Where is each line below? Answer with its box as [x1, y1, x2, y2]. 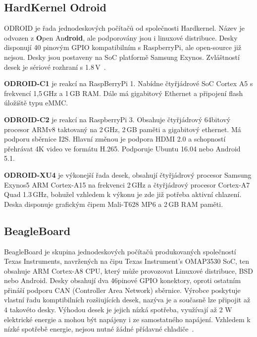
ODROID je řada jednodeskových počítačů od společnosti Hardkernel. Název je [4, 23, 245, 33]
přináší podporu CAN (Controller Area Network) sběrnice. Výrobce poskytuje [4, 285, 241, 295]
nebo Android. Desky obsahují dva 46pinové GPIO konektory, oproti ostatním [4, 275, 241, 286]
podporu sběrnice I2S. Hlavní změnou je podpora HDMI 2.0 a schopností [4, 134, 226, 144]
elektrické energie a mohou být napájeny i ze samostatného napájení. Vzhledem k [4, 314, 251, 324]
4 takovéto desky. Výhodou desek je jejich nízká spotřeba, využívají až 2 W [4, 304, 232, 315]
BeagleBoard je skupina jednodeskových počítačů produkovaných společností [4, 246, 236, 256]
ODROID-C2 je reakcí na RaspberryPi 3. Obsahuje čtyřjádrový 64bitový [4, 114, 231, 124]
